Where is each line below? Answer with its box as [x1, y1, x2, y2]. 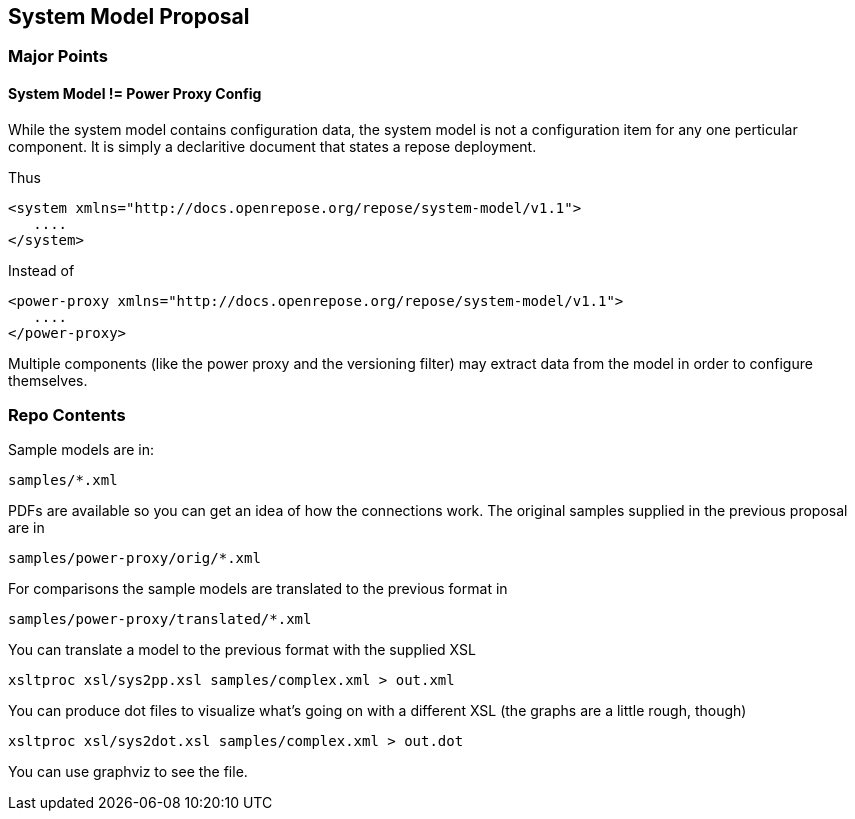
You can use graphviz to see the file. [8, 763, 248, 781]
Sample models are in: [8, 441, 154, 459]
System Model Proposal [8, 4, 250, 29]
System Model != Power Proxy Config [8, 85, 262, 103]
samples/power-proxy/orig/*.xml [8, 550, 261, 567]
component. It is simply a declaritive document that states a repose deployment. [8, 137, 537, 155]
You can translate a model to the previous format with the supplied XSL [8, 641, 476, 659]
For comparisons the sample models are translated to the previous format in [8, 580, 508, 598]
